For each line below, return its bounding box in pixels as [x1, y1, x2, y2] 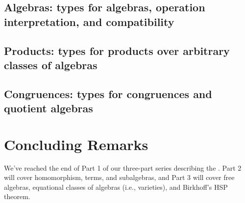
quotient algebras [4, 101, 93, 116]
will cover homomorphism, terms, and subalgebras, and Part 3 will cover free [4, 172, 235, 182]
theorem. [4, 191, 30, 202]
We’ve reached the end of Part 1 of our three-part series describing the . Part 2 [4, 162, 242, 173]
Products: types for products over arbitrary [4, 43, 230, 58]
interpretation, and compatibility [4, 14, 174, 29]
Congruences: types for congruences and [4, 86, 212, 101]
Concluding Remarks [4, 134, 148, 154]
